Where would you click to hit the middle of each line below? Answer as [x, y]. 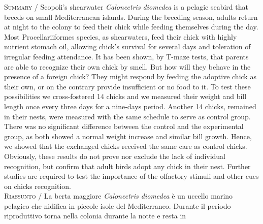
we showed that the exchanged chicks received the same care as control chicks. [126, 146]
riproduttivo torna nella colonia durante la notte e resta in [95, 216]
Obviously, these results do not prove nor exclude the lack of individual [115, 156]
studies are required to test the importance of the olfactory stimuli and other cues [131, 176]
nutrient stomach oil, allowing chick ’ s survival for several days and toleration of [127, 46]
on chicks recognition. [38, 186]
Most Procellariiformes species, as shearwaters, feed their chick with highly [121, 36]
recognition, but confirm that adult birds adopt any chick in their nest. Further [127, 166]
